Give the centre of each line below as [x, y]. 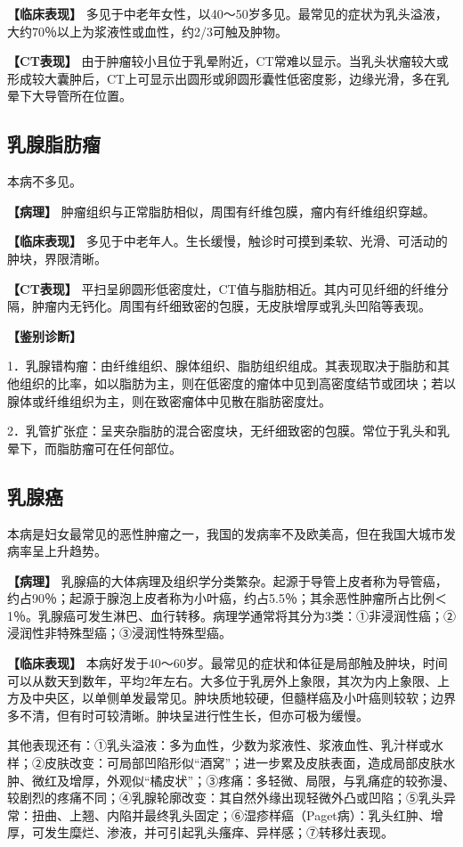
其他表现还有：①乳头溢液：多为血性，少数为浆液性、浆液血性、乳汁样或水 [225, 745]
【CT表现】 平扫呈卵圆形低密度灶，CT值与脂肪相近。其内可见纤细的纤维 [222, 288]
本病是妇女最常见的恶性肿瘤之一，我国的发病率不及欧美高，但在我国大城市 [225, 533]
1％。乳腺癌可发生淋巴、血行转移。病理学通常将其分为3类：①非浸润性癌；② [231, 615]
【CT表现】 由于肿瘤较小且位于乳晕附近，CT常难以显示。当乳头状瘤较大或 [228, 61]
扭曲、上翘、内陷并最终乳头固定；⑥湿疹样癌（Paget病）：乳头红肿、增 [237, 814]
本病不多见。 [45, 181]
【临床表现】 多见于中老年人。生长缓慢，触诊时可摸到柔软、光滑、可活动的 [227, 241]
